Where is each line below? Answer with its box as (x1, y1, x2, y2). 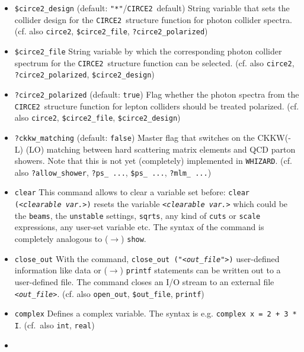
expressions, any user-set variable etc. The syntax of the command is (14, 221, 264, 233)
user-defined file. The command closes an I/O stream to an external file (14, 276, 274, 288)
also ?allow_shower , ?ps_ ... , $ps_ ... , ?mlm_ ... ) (14, 166, 212, 178)
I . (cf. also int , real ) (14, 318, 95, 331)
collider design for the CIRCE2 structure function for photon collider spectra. (14, 13, 292, 25)
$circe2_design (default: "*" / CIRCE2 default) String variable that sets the (14, 2, 290, 14)
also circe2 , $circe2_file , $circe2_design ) (14, 111, 181, 124)
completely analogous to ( (14, 232, 108, 245)
